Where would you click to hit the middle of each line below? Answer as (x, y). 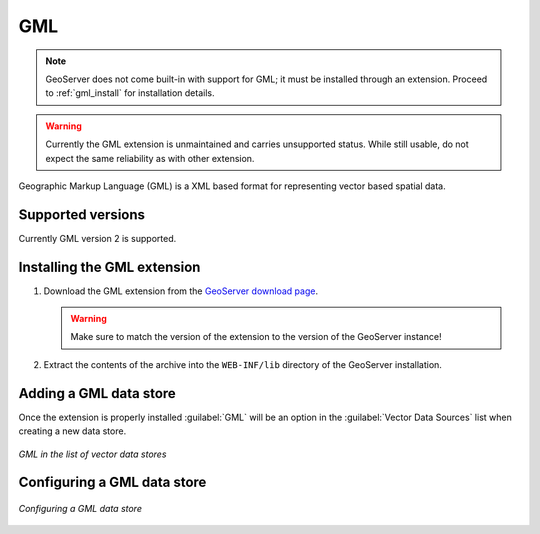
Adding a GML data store (97, 393)
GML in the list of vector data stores (92, 454)
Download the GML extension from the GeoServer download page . (181, 291)
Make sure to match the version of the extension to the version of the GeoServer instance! (256, 337)
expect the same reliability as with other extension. (150, 158)
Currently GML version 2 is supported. (97, 238)
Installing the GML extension (109, 266)
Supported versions (81, 214)
